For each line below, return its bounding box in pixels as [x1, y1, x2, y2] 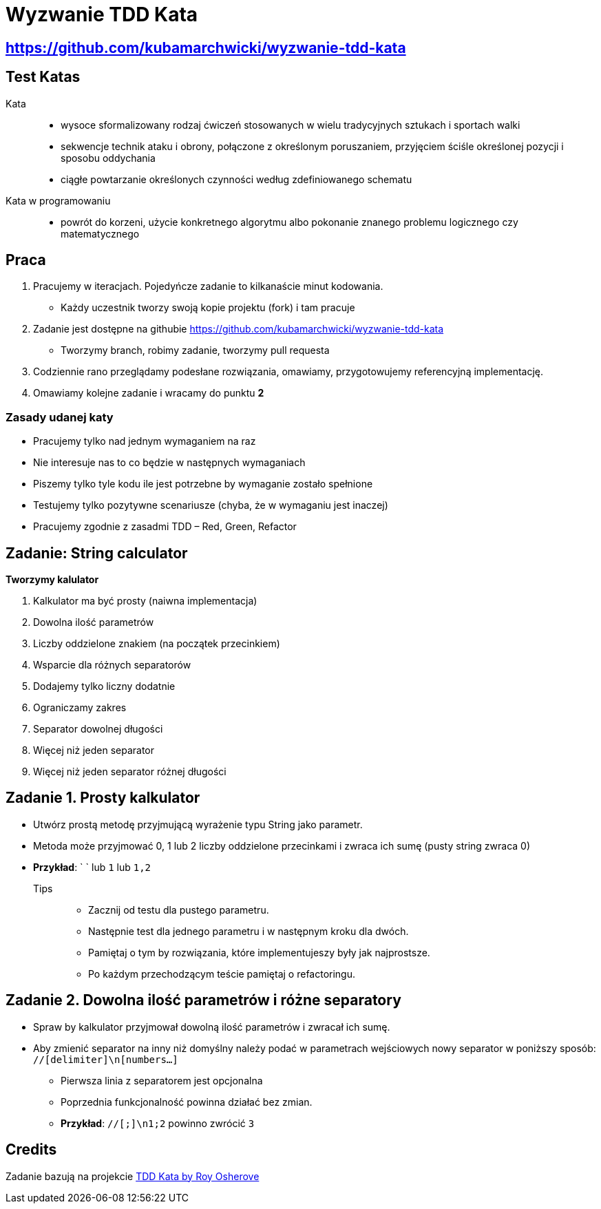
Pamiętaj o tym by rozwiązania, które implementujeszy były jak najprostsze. [88, 946, 430, 958]
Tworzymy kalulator [6, 574, 99, 586]
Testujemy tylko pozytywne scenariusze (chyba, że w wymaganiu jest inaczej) [33, 499, 388, 512]
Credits [6, 1141, 57, 1159]
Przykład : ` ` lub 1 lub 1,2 [33, 861, 151, 873]
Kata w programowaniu [6, 194, 111, 207]
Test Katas [6, 68, 81, 86]
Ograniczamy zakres [33, 702, 127, 714]
